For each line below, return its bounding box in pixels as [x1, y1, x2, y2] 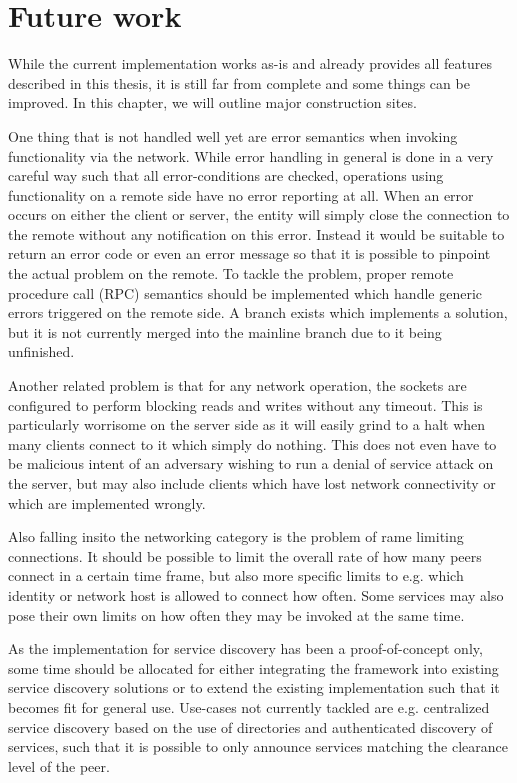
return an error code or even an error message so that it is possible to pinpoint [8, 243, 491, 264]
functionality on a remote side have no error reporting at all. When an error [8, 184, 474, 205]
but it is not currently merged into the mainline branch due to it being [8, 321, 442, 342]
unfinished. [8, 341, 75, 362]
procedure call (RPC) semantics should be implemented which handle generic [8, 282, 482, 303]
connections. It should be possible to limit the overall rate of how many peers [8, 545, 482, 566]
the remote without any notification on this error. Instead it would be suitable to [8, 223, 505, 244]
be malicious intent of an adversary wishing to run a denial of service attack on [8, 453, 494, 474]
